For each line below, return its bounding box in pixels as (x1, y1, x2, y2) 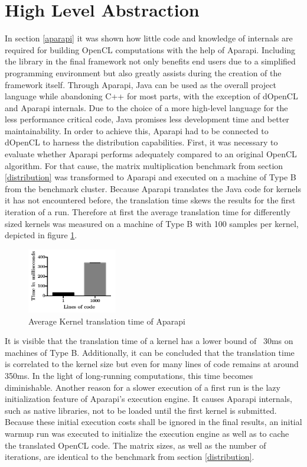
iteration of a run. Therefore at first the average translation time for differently (5, 206, 290, 218)
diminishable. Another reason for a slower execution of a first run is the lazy (5, 381, 280, 393)
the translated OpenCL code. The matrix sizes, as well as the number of (5, 439, 266, 451)
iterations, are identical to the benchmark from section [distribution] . (5, 450, 254, 463)
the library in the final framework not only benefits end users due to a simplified (5, 55, 296, 67)
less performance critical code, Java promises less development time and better (5, 113, 289, 125)
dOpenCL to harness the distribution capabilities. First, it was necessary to (5, 136, 278, 148)
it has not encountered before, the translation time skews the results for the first (5, 194, 296, 206)
